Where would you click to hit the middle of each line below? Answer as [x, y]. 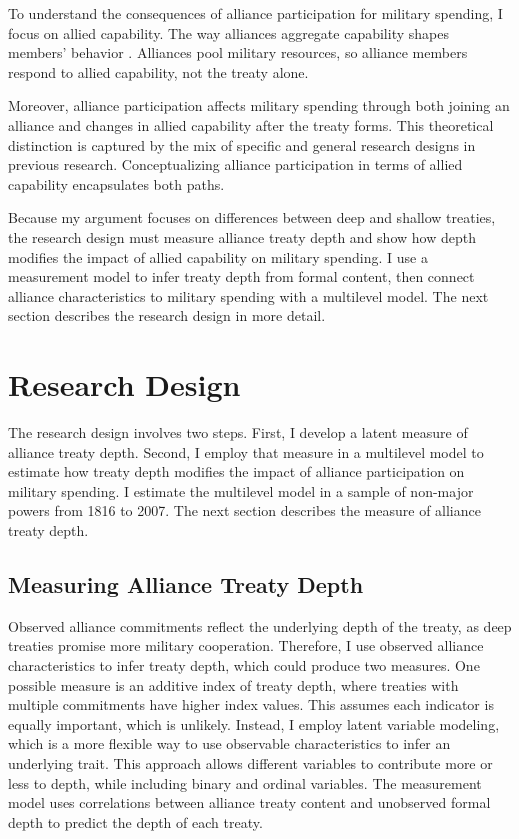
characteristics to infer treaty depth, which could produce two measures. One [244, 664]
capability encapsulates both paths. [116, 183]
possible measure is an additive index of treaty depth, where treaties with [233, 684]
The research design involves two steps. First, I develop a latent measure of [238, 432]
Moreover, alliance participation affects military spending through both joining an [259, 105]
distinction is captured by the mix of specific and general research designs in [242, 144]
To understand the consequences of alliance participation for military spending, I [255, 13]
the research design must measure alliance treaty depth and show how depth [242, 236]
